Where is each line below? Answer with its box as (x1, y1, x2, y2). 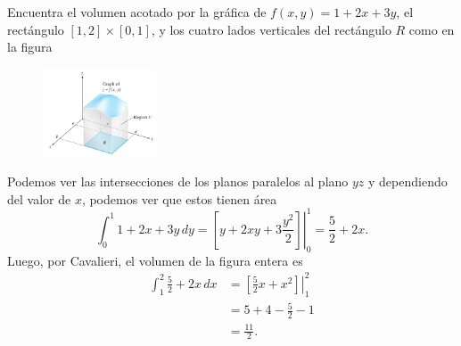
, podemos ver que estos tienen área (81, 189, 277, 208)
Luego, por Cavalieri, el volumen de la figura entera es (7, 251, 303, 269)
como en (408, 20, 455, 38)
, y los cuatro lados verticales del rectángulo (151, 20, 391, 38)
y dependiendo (368, 172, 448, 191)
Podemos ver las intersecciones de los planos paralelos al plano (7, 172, 349, 191)
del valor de (7, 189, 71, 208)
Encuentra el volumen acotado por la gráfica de (7, 3, 267, 21)
